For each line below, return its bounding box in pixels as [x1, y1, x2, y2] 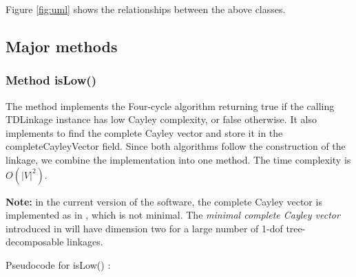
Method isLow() [6, 71, 96, 89]
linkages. [67, 234, 103, 249]
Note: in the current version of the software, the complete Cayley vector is [6, 194, 322, 208]
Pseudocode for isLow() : [6, 257, 111, 272]
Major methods [6, 35, 118, 56]
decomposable [6, 234, 64, 249]
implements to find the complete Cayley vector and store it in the [6, 125, 283, 140]
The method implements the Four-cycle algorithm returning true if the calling [6, 98, 335, 113]
